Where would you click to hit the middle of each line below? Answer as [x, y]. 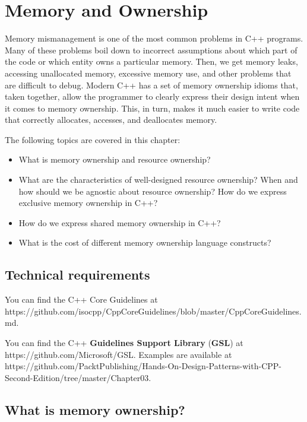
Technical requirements [77, 275]
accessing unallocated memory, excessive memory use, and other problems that [148, 73]
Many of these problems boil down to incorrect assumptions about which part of [151, 50]
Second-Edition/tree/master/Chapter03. [78, 377]
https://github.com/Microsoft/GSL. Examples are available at [118, 354]
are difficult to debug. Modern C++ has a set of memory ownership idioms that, [151, 85]
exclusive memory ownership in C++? [88, 203]
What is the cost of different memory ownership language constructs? [145, 242]
